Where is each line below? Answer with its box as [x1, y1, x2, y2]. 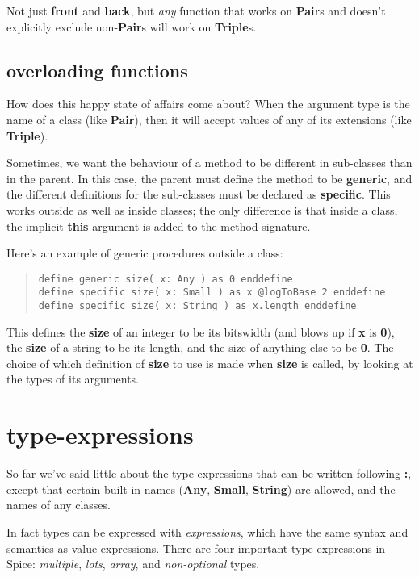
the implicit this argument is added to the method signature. [6, 217, 311, 234]
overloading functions [6, 57, 188, 82]
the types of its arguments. [6, 370, 139, 387]
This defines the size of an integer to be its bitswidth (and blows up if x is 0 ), [6, 323, 395, 340]
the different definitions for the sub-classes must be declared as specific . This [6, 186, 391, 203]
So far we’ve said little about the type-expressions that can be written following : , [6, 465, 412, 482]
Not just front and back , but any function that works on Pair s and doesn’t [6, 2, 386, 19]
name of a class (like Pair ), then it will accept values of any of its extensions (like [6, 111, 412, 128]
